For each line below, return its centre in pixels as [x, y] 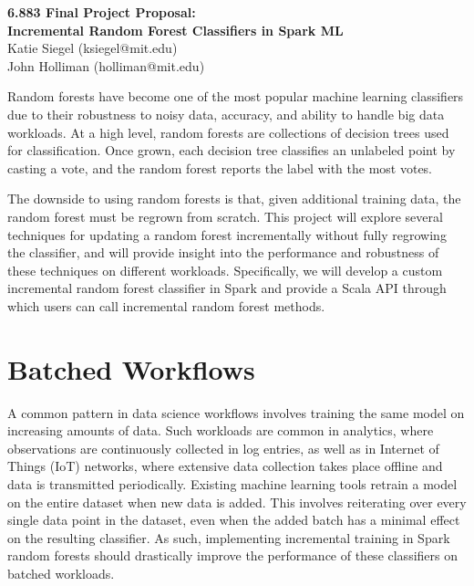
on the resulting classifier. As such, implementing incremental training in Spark [229, 537]
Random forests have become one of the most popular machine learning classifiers [236, 96]
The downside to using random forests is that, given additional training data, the [234, 199]
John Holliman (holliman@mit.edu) [106, 65]
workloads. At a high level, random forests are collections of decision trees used [228, 132]
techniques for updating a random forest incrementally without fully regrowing [227, 234]
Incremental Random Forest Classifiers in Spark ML [175, 30]
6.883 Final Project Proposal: [102, 12]
